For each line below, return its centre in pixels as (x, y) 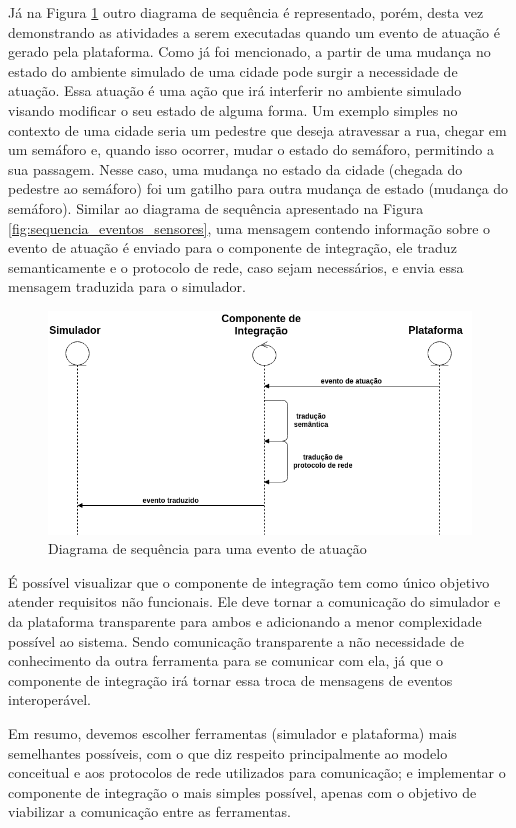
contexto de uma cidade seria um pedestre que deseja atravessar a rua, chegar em (257, 129)
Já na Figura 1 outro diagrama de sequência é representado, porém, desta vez (246, 12)
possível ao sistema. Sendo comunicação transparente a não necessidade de (236, 640)
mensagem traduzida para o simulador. (127, 286)
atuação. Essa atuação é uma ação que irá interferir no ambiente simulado (235, 90)
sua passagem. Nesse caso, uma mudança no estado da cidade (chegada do (235, 168)
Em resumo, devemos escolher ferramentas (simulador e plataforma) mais (232, 732)
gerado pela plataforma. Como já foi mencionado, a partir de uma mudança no (249, 51)
